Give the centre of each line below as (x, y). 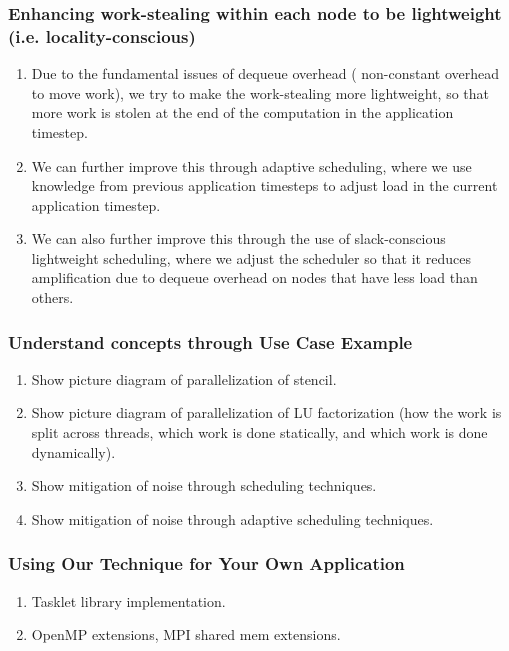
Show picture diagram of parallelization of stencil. (184, 378)
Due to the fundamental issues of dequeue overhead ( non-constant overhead (265, 73)
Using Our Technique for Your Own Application (206, 563)
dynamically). (73, 451)
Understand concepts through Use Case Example (210, 341)
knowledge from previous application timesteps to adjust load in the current (264, 185)
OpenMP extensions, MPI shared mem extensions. (186, 634)
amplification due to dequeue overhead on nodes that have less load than (254, 277)
